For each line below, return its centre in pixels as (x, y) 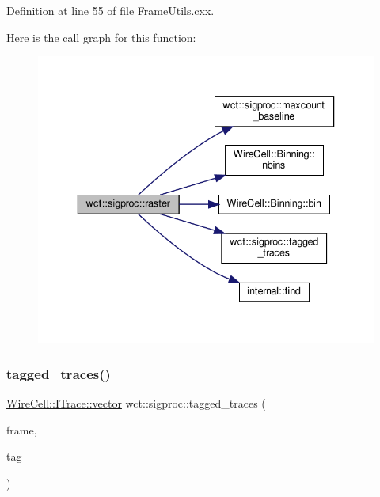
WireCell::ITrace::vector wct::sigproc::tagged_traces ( (136, 403)
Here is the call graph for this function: (101, 37)
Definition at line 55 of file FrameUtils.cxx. (110, 10)
